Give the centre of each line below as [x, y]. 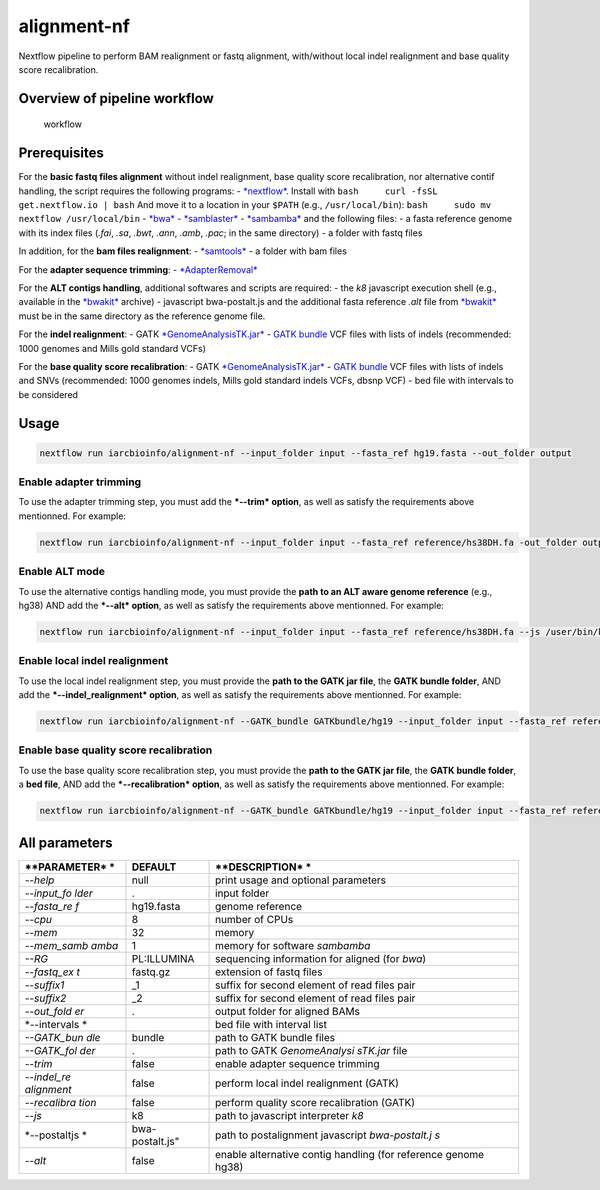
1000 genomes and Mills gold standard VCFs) [112, 348]
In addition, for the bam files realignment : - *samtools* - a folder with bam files [182, 251]
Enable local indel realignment [93, 661]
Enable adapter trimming [80, 482]
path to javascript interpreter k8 [289, 1115]
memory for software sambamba [293, 945]
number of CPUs [254, 919]
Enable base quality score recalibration [115, 750]
